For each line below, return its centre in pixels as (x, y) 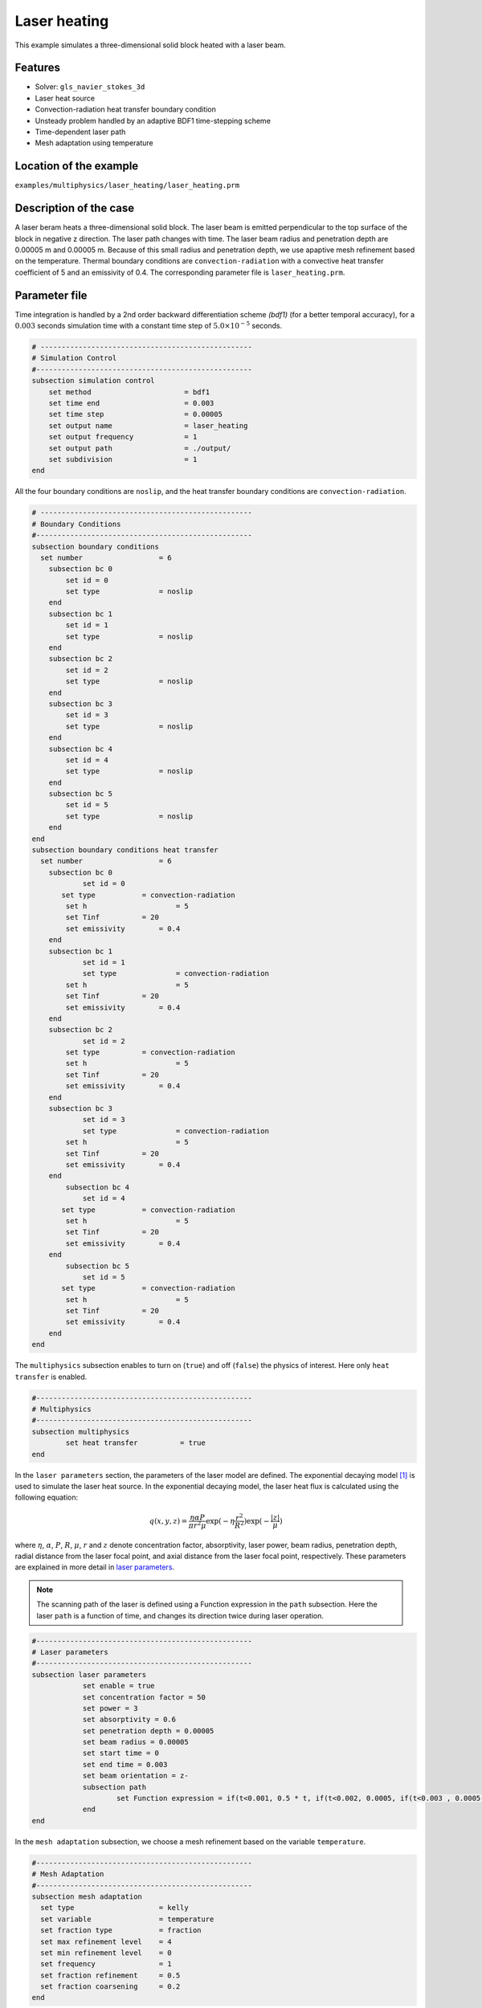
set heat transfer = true (136, 1443)
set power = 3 (110, 1708)
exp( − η (221, 1521)
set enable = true (119, 1686)
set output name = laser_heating (148, 425)
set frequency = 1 (106, 1964)
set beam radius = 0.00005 (135, 1742)
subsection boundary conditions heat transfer (125, 850)
